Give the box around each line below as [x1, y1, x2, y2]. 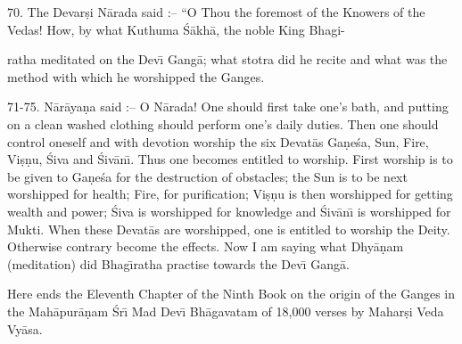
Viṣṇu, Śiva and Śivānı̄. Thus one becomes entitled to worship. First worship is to [7, 150, 453, 168]
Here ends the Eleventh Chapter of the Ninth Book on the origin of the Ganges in [7, 284, 456, 303]
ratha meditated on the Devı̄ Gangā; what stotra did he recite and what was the [7, 50, 448, 69]
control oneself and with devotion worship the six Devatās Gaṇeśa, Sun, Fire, [7, 132, 429, 151]
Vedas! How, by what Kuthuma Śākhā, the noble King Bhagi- [7, 20, 345, 38]
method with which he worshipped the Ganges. [7, 67, 265, 86]
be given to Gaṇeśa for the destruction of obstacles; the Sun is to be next [7, 167, 408, 185]
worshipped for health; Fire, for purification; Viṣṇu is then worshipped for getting [7, 184, 453, 203]
